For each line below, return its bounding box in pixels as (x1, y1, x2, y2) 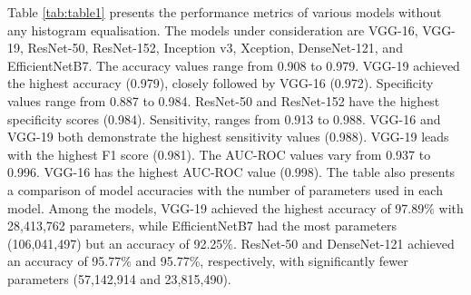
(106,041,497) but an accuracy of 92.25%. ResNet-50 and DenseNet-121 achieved (7, 233, 455, 252)
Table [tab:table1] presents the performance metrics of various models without (7, 3, 442, 21)
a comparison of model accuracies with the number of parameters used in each (7, 180, 443, 199)
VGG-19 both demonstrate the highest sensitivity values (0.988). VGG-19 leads (7, 127, 449, 146)
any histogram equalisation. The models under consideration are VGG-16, (7, 20, 418, 39)
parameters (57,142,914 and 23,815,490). (7, 269, 231, 288)
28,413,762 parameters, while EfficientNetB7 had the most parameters (7, 216, 397, 235)
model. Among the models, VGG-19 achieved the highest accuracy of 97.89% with (7, 198, 464, 217)
